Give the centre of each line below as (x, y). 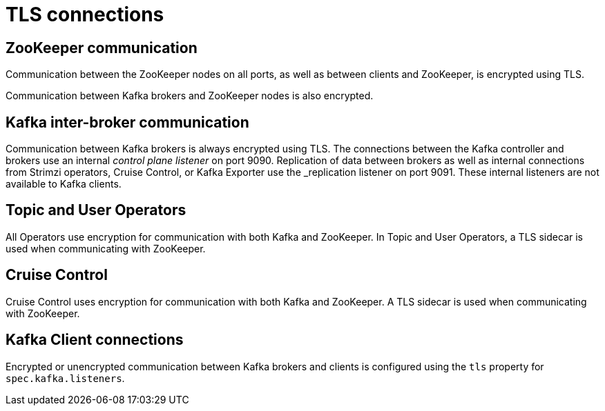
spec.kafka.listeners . (65, 378)
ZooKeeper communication (102, 48)
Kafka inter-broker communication (127, 122)
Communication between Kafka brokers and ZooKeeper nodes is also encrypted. (190, 96)
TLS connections (85, 14)
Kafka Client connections (95, 340)
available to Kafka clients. (64, 184)
